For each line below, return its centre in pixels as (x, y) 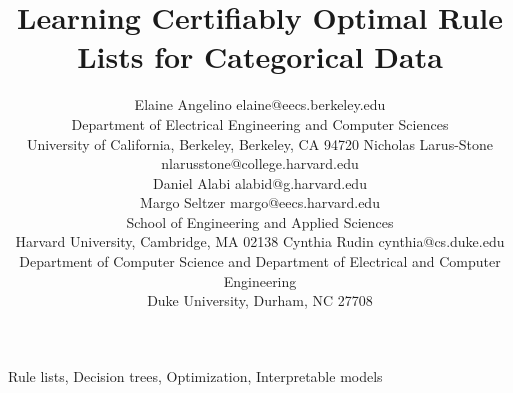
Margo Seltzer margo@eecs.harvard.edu (260, 202)
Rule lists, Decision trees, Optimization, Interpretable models (195, 375)
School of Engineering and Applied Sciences (260, 221)
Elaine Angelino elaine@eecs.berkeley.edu (260, 104)
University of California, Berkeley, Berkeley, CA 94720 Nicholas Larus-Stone (260, 143)
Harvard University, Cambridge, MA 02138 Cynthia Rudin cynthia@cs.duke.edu (260, 241)
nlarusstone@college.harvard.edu (260, 163)
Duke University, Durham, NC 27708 (260, 300)
